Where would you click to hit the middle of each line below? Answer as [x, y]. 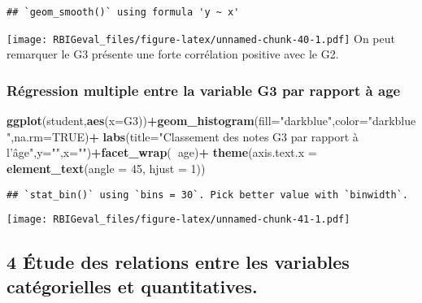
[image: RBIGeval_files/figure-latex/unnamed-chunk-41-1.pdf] [178, 220]
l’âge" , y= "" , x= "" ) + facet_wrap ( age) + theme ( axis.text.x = [162, 152]
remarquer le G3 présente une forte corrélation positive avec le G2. [173, 54]
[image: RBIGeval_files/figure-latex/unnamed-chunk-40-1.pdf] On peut [201, 38]
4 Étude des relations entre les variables [178, 262]
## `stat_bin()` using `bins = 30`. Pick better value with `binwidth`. [207, 195]
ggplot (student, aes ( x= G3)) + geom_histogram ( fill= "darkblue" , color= [187, 121]
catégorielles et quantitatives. [132, 286]
